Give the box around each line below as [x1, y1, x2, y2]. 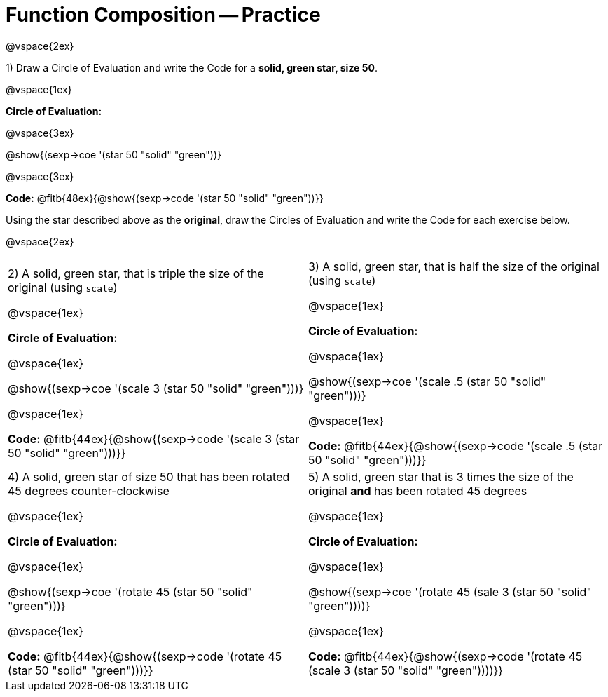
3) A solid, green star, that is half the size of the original [308, 259, 600, 273]
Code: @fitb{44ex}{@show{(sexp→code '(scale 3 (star [8, 431, 300, 446]
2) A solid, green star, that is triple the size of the [8, 266, 264, 280]
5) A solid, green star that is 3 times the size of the [308, 469, 574, 484]
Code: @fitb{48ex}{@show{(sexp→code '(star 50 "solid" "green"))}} [6, 191, 324, 204]
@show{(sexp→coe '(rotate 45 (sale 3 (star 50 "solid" [308, 584, 592, 599]
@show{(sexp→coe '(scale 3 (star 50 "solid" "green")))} [8, 381, 304, 395]
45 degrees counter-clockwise [8, 483, 170, 498]
